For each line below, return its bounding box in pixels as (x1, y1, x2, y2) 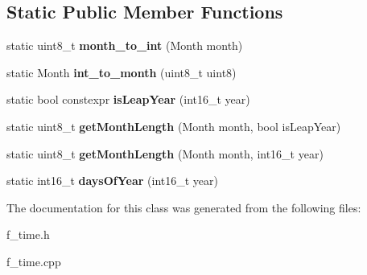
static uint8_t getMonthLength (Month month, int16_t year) (6, 145, 324, 162)
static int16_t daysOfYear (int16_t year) (6, 172, 218, 189)
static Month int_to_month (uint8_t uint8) (6, 64, 237, 80)
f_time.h (6, 226, 50, 243)
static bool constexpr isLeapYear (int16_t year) (6, 91, 250, 108)
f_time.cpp (6, 252, 61, 269)
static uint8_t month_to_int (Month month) (6, 37, 243, 54)
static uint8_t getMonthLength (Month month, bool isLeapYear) (6, 117, 341, 134)
